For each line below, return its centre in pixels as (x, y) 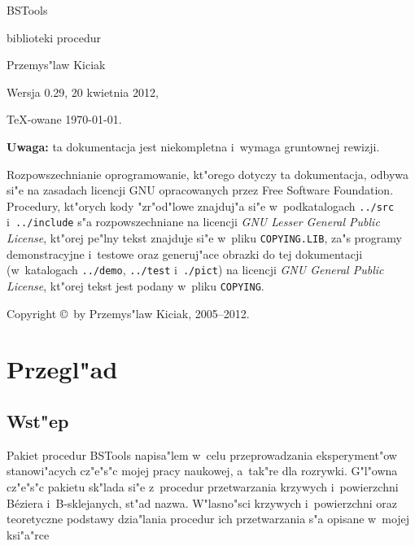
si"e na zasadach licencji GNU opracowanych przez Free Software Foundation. (200, 190)
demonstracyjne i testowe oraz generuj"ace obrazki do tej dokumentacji (185, 253)
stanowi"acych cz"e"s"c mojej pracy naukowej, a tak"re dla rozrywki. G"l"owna (202, 471)
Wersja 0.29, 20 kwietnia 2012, (83, 92)
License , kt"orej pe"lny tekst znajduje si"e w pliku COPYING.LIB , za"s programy (205, 238)
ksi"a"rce (28, 534)
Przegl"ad (62, 369)
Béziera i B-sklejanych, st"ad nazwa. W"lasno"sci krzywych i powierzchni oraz (202, 502)
